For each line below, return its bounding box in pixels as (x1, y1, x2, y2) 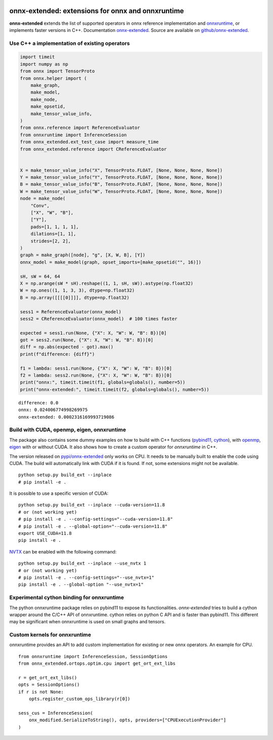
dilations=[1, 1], (30, 231, 76, 237)
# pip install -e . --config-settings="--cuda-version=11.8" (18, 516, 173, 522)
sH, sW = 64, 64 (20, 273, 61, 279)
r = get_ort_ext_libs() (18, 675, 77, 680)
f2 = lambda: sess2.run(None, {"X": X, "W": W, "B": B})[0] (20, 373, 172, 379)
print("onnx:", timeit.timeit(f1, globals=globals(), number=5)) (20, 380, 186, 385)
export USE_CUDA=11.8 (18, 531, 72, 536)
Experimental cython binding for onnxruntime (9, 594, 124, 601)
